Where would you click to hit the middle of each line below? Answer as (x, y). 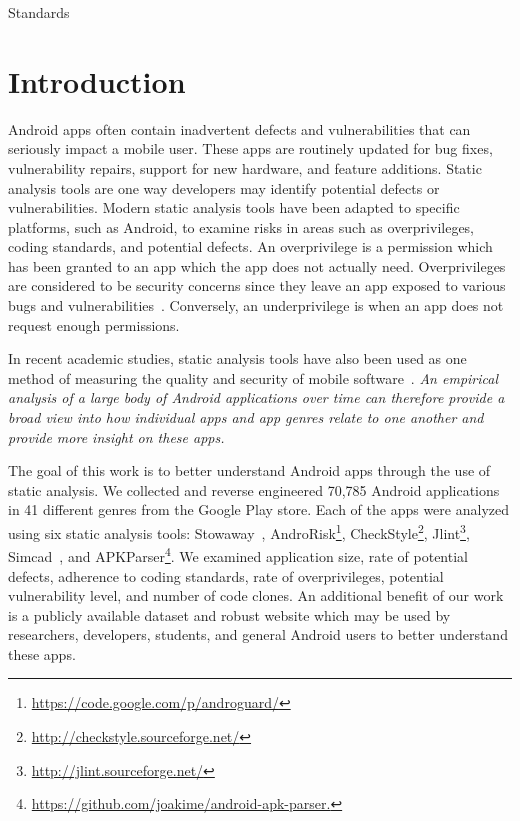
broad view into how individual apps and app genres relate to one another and (246, 417)
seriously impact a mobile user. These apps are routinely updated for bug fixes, (250, 148)
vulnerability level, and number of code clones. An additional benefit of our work (256, 595)
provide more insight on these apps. (116, 436)
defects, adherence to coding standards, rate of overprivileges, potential (226, 575)
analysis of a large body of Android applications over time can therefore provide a (256, 397)
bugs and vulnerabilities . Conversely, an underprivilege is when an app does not (256, 305)
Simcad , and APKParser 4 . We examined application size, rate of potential (238, 554)
